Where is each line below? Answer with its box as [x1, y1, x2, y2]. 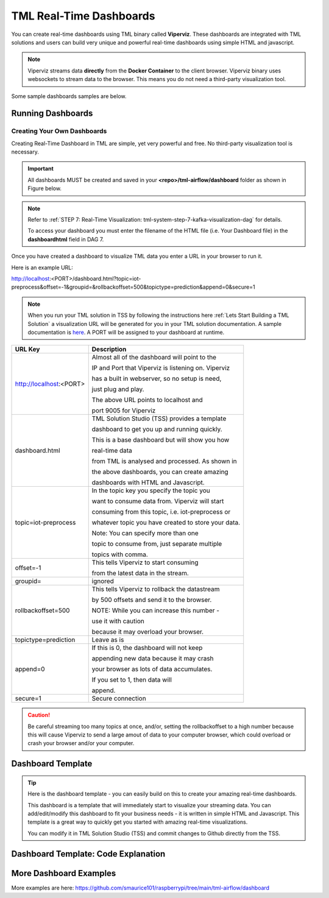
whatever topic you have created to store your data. [91, 518, 241, 527]
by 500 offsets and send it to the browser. [91, 596, 212, 604]
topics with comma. [91, 550, 149, 559]
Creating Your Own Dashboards [11, 127, 107, 135]
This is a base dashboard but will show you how [91, 436, 230, 444]
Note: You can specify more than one [91, 529, 199, 537]
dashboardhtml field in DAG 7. [27, 235, 104, 243]
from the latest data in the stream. [91, 569, 189, 578]
